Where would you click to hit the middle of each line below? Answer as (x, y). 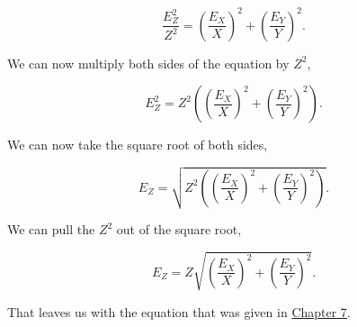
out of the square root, (179, 229)
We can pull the (51, 229)
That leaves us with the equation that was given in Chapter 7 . (179, 311)
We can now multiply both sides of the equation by (148, 63)
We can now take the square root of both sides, (138, 145)
